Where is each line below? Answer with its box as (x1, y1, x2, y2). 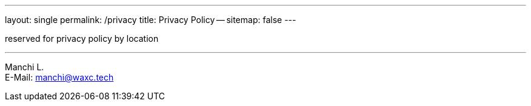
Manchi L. (5, 62, 44, 72)
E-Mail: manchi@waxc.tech (5, 72, 114, 82)
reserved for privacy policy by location (5, 33, 159, 44)
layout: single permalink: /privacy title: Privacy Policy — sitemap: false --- (5, 15, 296, 25)
